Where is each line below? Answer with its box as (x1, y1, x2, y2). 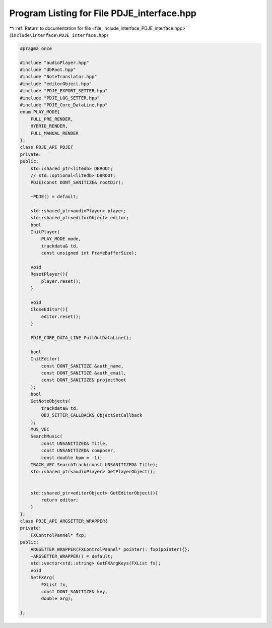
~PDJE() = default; (30, 194, 79, 200)
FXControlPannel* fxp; (30, 532, 87, 538)
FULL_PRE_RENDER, (30, 116, 74, 122)
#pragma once (20, 45, 52, 51)
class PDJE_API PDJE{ (20, 144, 74, 150)
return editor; (41, 497, 79, 503)
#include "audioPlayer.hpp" (20, 59, 89, 66)
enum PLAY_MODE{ (20, 109, 60, 115)
